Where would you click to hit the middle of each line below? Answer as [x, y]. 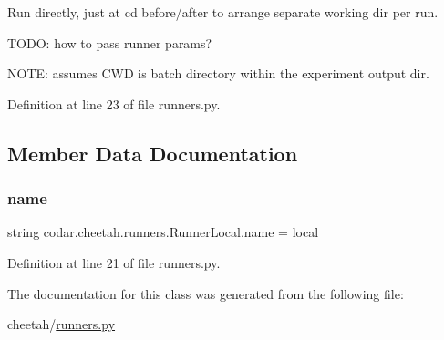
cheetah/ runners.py [62, 324]
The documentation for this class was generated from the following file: [206, 293]
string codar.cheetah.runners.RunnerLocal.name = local [163, 232]
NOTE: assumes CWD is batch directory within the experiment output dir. [218, 73]
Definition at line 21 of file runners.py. [114, 262]
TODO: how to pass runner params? [110, 42]
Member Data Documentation [153, 153]
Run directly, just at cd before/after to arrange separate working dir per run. [223, 12]
